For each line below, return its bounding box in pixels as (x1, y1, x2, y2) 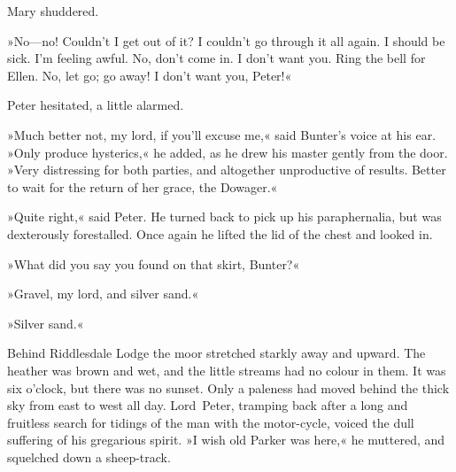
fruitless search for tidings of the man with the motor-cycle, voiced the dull (7, 413, 414, 431)
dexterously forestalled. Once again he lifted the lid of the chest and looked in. (7, 224, 433, 243)
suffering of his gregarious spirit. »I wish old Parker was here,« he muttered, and (7, 430, 445, 449)
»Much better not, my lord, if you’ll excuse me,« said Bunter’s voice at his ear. (7, 125, 437, 143)
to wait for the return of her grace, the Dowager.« (7, 177, 278, 196)
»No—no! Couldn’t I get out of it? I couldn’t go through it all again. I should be (7, 31, 445, 50)
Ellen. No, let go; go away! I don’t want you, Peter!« (7, 66, 292, 84)
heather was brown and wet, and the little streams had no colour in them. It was (7, 360, 446, 379)
